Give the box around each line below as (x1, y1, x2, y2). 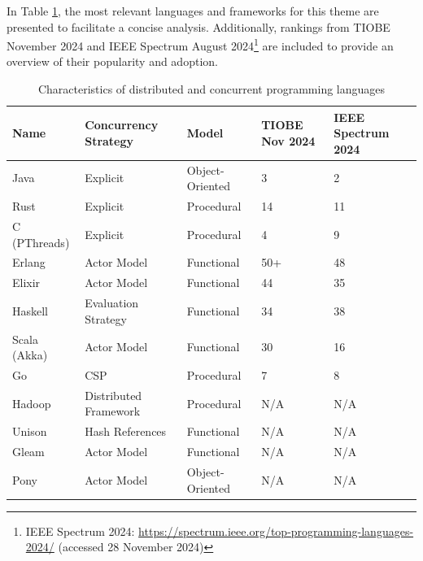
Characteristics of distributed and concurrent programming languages (37, 80, 386, 98)
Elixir (12, 274, 41, 291)
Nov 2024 (261, 133, 316, 150)
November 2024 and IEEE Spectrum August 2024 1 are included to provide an (7, 35, 394, 54)
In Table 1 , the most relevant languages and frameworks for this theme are (7, 2, 379, 19)
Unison (12, 423, 47, 440)
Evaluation (85, 294, 139, 311)
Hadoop (12, 394, 51, 411)
